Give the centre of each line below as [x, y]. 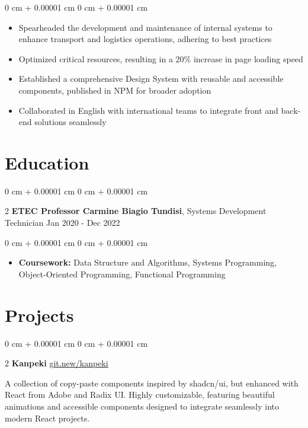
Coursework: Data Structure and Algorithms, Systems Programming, [147, 262]
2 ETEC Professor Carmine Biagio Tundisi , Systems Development [136, 211]
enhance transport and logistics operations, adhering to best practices [145, 39]
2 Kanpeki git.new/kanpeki [57, 363]
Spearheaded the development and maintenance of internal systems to [145, 27]
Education [47, 162]
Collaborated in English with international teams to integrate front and [148, 110]
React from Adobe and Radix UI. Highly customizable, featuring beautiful [140, 395]
